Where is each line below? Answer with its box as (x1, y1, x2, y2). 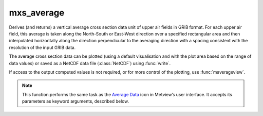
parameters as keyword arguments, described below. (22, 99, 129, 104)
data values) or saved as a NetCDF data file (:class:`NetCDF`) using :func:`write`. (9, 60, 171, 66)
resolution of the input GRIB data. (9, 44, 76, 50)
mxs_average (9, 7, 65, 18)
